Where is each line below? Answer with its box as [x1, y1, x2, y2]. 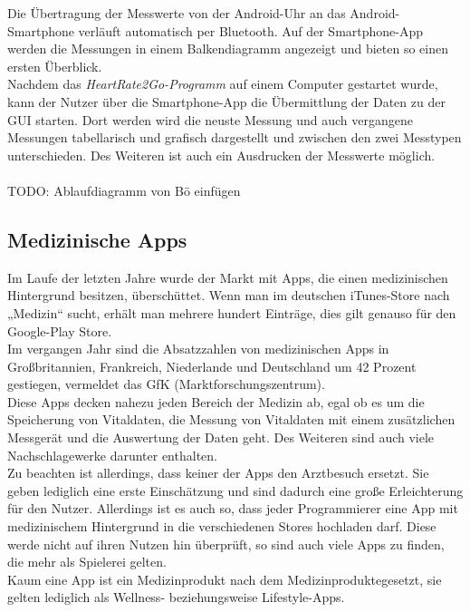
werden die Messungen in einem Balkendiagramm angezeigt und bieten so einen [7, 39, 448, 58]
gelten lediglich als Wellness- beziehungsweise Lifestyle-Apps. [7, 588, 345, 607]
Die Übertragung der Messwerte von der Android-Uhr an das [7, 4, 346, 22]
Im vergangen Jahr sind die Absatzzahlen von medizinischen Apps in [7, 339, 389, 358]
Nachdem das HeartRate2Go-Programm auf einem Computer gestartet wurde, [7, 74, 438, 93]
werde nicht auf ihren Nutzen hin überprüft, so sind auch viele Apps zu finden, [7, 534, 445, 553]
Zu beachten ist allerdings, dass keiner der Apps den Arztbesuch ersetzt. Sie [7, 463, 429, 482]
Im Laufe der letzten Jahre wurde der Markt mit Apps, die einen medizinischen [7, 267, 448, 287]
